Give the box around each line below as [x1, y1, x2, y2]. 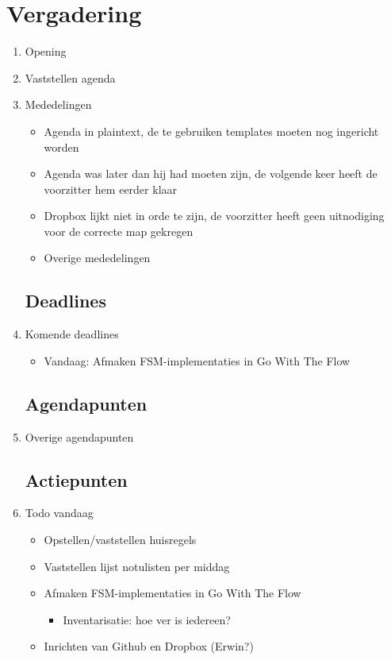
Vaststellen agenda [25, 69, 116, 86]
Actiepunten [25, 467, 128, 492]
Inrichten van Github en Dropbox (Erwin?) [44, 638, 254, 654]
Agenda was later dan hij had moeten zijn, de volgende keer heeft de [44, 165, 378, 182]
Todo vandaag [25, 504, 94, 521]
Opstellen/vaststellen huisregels [44, 531, 197, 548]
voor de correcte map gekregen [44, 222, 194, 239]
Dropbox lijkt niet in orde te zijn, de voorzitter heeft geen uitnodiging [44, 207, 385, 224]
